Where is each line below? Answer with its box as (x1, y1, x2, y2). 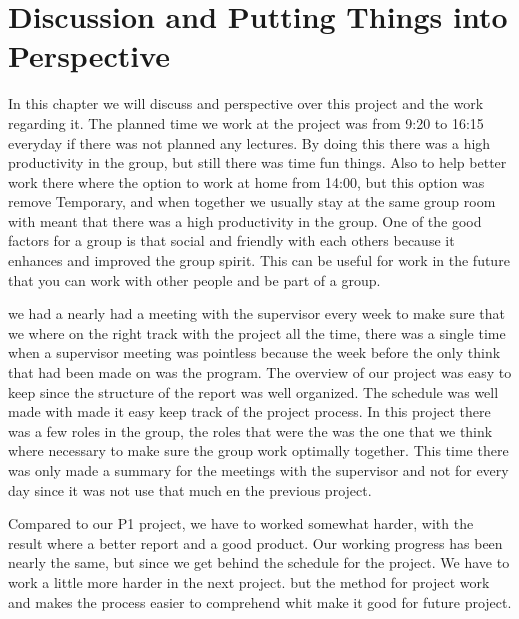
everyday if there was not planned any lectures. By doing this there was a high (8, 132, 491, 153)
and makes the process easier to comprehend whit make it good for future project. (8, 591, 512, 612)
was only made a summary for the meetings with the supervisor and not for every (8, 460, 509, 480)
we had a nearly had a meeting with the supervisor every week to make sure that (8, 303, 505, 324)
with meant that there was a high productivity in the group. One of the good (8, 210, 482, 231)
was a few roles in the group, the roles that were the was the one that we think (8, 420, 493, 441)
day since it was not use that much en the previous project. (8, 479, 372, 500)
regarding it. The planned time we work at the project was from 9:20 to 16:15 (8, 112, 484, 133)
